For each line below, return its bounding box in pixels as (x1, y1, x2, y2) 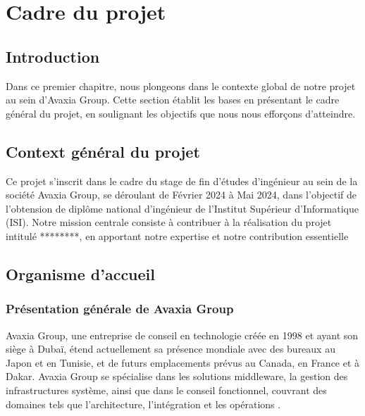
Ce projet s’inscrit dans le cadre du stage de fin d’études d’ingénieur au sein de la (6, 173, 358, 188)
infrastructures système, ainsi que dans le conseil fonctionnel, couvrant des (6, 382, 327, 397)
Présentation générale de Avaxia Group (6, 300, 234, 317)
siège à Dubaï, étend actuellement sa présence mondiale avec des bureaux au (6, 341, 335, 356)
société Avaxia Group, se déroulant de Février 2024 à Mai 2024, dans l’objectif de (6, 187, 357, 202)
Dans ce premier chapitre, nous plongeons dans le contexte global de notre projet (6, 78, 356, 93)
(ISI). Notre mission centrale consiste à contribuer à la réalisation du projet (6, 215, 332, 229)
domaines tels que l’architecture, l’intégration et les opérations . (6, 396, 281, 411)
